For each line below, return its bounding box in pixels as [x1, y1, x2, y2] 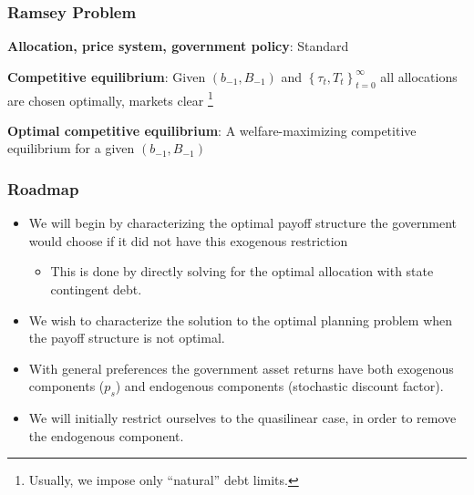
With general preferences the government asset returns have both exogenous [28, 358, 454, 377]
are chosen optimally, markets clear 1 [7, 88, 213, 109]
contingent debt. [50, 280, 142, 299]
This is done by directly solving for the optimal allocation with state [50, 262, 434, 281]
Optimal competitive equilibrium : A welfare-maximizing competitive [7, 120, 417, 139]
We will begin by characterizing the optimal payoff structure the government [28, 213, 458, 232]
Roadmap [7, 177, 79, 200]
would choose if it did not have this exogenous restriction [28, 231, 348, 250]
